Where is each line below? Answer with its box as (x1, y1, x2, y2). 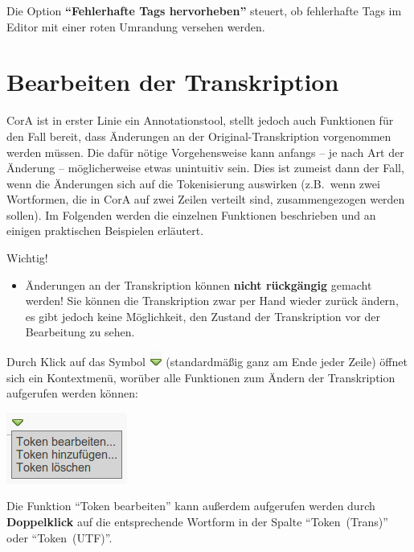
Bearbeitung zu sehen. (25, 323, 135, 340)
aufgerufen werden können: (6, 385, 138, 402)
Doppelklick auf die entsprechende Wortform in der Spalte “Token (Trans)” (6, 513, 388, 529)
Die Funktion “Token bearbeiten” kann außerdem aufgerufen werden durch (6, 497, 375, 514)
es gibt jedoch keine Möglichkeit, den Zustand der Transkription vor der (25, 307, 380, 324)
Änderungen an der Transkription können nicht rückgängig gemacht (25, 276, 372, 293)
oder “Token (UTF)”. (6, 529, 113, 546)
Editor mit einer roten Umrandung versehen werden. (6, 18, 265, 35)
